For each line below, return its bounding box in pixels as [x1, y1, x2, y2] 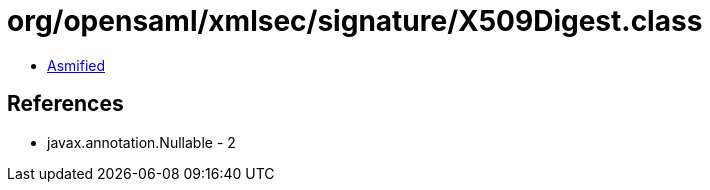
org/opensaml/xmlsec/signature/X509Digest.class [7, 4, 703, 38]
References [7, 91, 124, 117]
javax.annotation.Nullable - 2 [47, 133, 236, 151]
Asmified [47, 56, 106, 74]
